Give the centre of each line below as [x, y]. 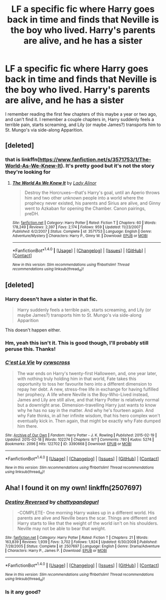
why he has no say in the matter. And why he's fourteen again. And [85, 410]
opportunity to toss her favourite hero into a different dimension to [84, 384]
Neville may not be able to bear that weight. [62, 529]
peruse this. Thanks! [30, 349]
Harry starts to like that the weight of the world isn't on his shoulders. [88, 523]
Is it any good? [23, 592]
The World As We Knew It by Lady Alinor [54, 183]
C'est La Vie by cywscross [38, 362]
